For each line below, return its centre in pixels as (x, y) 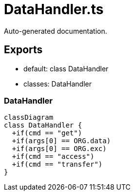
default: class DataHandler (66, 68)
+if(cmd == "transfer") (57, 164)
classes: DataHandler (57, 84)
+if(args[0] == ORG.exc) (59, 149)
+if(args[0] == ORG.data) (61, 141)
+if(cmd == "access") (53, 157)
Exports (23, 50)
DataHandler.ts (54, 9)
